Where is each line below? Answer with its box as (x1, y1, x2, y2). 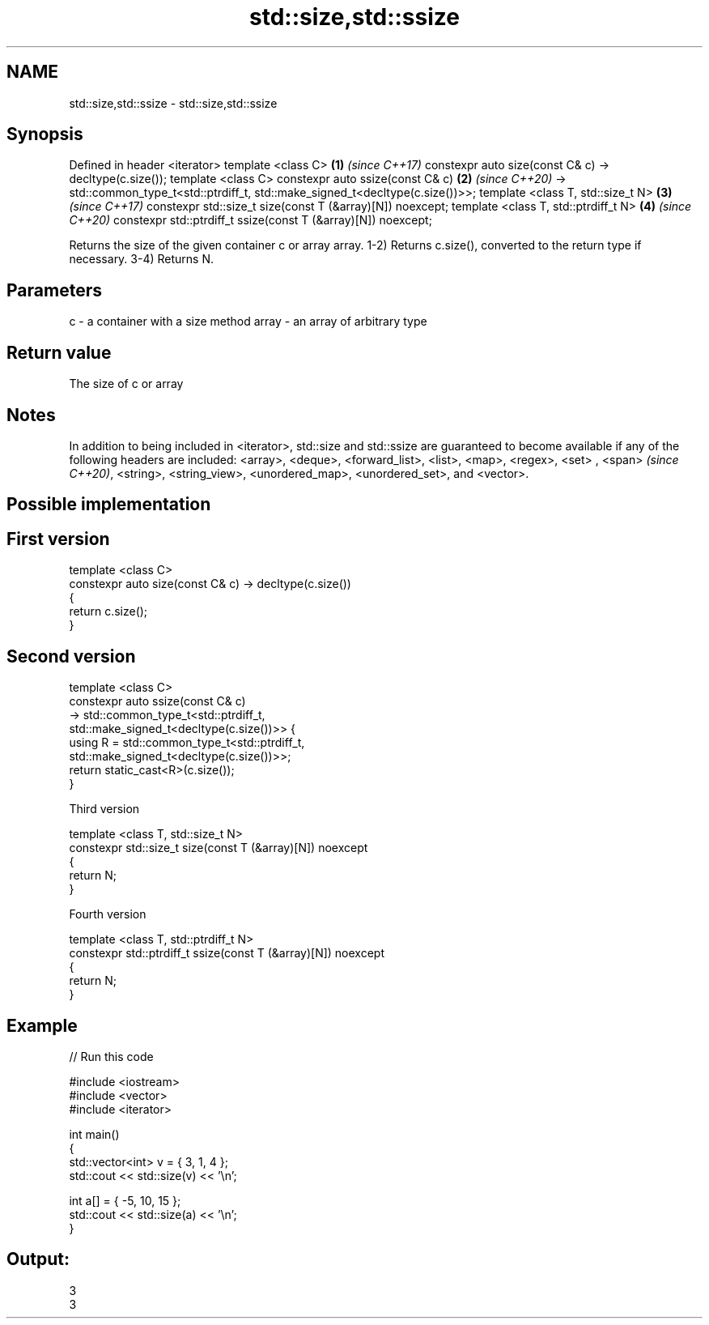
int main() (69, 1127, 120, 1141)
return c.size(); (69, 604, 148, 619)
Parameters (6, 279, 102, 300)
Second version (6, 645, 136, 667)
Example (6, 1015, 78, 1036)
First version (6, 528, 110, 549)
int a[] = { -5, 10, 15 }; (69, 1193, 181, 1208)
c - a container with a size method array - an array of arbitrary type (69, 314, 427, 329)
